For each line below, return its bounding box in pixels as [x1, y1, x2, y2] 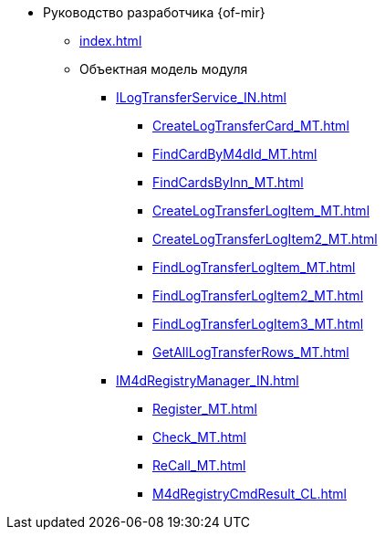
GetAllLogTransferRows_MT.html [152, 344, 349, 360]
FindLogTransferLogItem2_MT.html [152, 288, 364, 303]
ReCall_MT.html [152, 458, 246, 473]
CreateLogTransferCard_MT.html [152, 118, 349, 133]
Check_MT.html [152, 429, 246, 445]
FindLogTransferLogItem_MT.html [152, 259, 356, 275]
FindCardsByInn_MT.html [152, 174, 304, 190]
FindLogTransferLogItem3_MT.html [152, 316, 364, 332]
